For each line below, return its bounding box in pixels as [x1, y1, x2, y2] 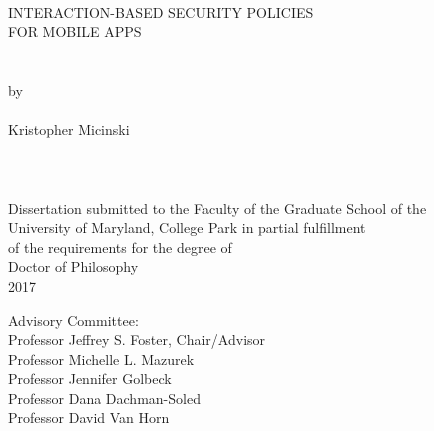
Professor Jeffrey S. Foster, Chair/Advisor [8, 329, 266, 350]
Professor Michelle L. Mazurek [8, 348, 195, 369]
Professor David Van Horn [8, 407, 170, 428]
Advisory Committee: [8, 309, 139, 330]
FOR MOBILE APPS [8, 21, 142, 42]
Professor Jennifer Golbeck [8, 368, 172, 389]
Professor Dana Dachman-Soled [8, 387, 201, 408]
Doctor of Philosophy [8, 256, 139, 277]
